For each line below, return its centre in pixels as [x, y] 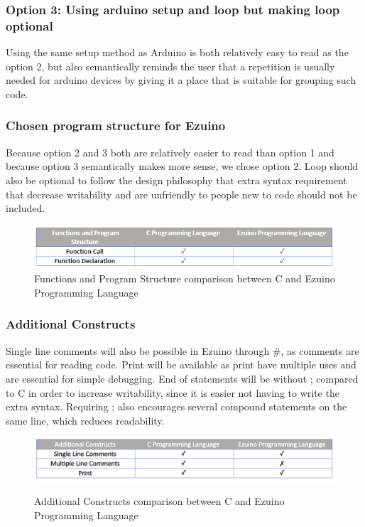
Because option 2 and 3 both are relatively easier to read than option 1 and [170, 152]
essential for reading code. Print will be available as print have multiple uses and [181, 364]
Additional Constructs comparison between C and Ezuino [159, 501]
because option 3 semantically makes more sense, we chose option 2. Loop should [182, 166]
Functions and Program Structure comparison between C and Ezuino [185, 278]
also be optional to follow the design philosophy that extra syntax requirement [176, 180]
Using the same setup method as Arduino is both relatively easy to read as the [177, 52]
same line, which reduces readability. [85, 420]
